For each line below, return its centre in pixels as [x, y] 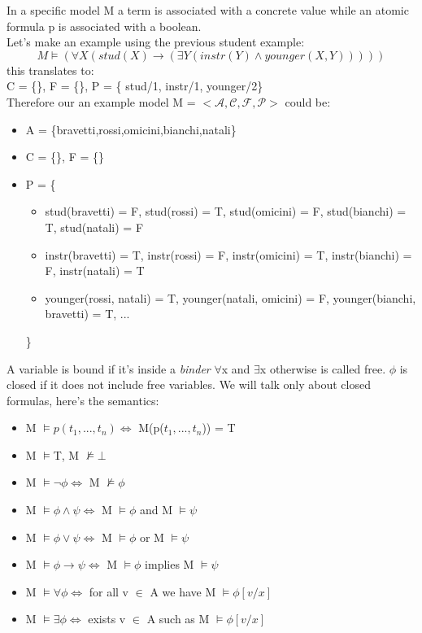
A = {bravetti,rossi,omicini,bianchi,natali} [131, 129]
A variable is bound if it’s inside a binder [109, 368]
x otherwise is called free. [323, 368]
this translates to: [50, 70]
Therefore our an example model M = [101, 101]
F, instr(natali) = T [95, 271]
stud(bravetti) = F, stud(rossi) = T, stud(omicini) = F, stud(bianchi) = [226, 211]
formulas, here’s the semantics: [83, 400]
